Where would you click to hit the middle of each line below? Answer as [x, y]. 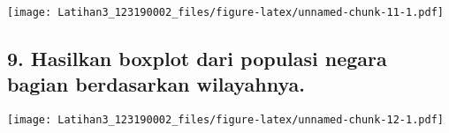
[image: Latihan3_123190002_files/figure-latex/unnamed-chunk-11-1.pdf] [225, 12]
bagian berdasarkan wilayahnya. [156, 84]
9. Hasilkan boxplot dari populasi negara [197, 59]
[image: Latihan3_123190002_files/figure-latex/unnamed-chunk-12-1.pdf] [225, 120]
